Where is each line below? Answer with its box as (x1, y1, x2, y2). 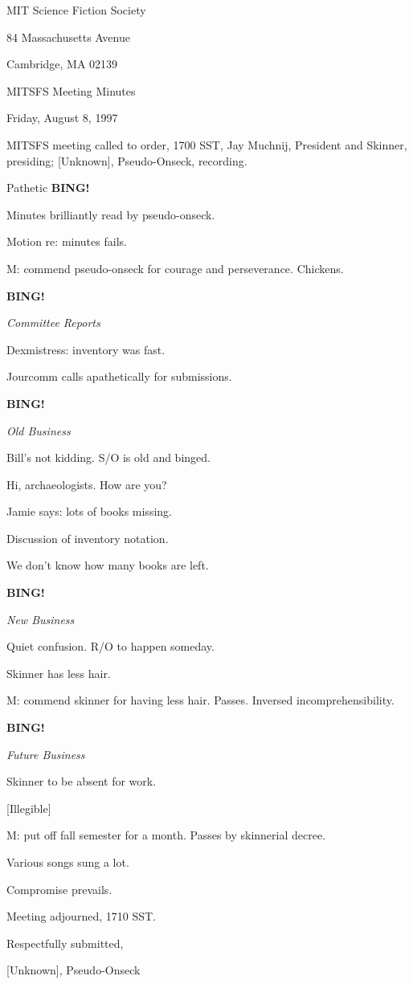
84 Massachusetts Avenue (6, 28, 130, 45)
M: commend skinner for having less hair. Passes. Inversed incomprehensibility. (6, 692, 395, 708)
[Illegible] (6, 799, 51, 816)
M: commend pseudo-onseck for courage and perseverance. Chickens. (6, 259, 344, 276)
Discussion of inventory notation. (6, 529, 169, 546)
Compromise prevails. (6, 880, 112, 897)
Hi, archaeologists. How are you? (6, 476, 167, 492)
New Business (6, 610, 75, 627)
